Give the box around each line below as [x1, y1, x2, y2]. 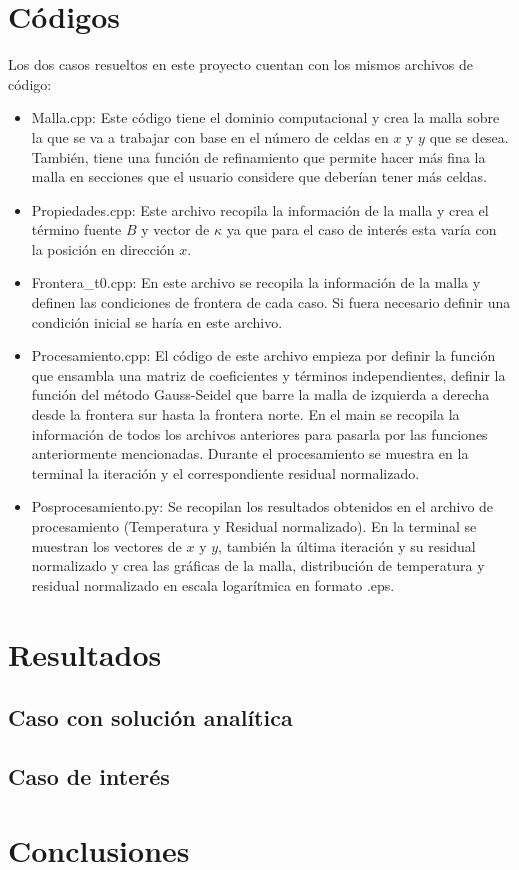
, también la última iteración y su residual [218, 535, 476, 556]
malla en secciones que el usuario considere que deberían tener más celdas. [31, 166, 487, 187]
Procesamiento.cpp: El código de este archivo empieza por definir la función [31, 345, 496, 366]
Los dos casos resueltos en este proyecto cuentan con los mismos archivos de [8, 54, 473, 75]
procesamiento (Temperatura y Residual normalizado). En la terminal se [31, 516, 477, 536]
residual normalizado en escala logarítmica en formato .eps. [31, 574, 395, 595]
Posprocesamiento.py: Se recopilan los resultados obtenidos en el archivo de [31, 496, 494, 517]
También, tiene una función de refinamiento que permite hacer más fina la [31, 146, 486, 167]
